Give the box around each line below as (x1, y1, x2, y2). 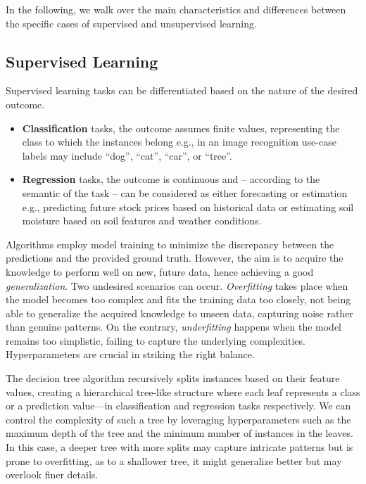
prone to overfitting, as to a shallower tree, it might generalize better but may (6, 453, 342, 468)
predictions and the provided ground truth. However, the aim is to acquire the (6, 250, 343, 265)
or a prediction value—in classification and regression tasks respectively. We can (6, 398, 351, 413)
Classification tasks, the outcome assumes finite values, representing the (22, 120, 340, 135)
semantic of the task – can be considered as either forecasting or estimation (22, 185, 348, 200)
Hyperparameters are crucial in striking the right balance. (6, 347, 255, 362)
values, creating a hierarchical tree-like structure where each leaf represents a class (6, 384, 360, 399)
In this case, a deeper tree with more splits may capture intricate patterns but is (6, 440, 353, 454)
